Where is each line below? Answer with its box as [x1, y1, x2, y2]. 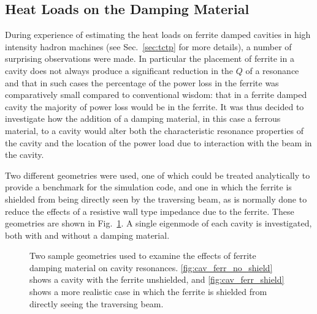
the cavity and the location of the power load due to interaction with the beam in [5, 136, 312, 149]
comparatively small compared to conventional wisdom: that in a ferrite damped [5, 88, 307, 101]
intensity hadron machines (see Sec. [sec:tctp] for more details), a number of [5, 40, 292, 53]
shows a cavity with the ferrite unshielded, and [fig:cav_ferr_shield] [29, 273, 285, 286]
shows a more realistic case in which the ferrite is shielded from [29, 285, 267, 298]
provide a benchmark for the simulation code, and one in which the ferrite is [5, 181, 292, 193]
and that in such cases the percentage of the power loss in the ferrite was [5, 76, 279, 89]
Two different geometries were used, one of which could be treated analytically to [5, 168, 310, 181]
